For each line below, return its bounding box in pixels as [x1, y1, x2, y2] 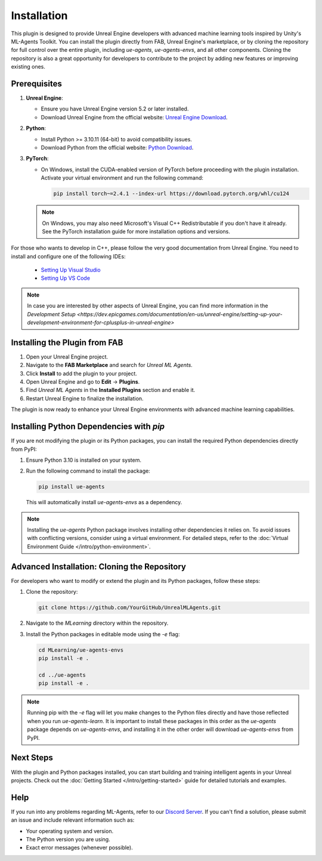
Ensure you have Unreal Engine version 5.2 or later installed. [41, 105, 189, 113]
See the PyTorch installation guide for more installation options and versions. [42, 227, 231, 235]
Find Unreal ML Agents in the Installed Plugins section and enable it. [26, 387, 196, 394]
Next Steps [11, 752, 53, 763]
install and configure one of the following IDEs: [11, 252, 126, 260]
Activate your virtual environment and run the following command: [41, 174, 204, 181]
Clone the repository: [26, 588, 78, 595]
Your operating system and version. [26, 827, 113, 835]
